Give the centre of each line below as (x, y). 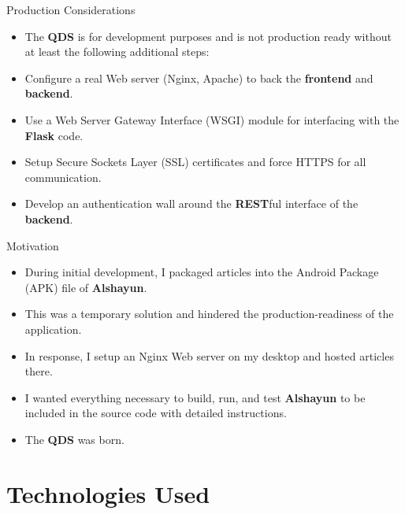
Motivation (33, 245)
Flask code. (54, 135)
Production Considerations (71, 9)
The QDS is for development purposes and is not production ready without (208, 36)
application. (53, 329)
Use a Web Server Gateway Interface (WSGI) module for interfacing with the (212, 119)
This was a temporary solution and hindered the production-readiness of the (209, 314)
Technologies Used (108, 493)
